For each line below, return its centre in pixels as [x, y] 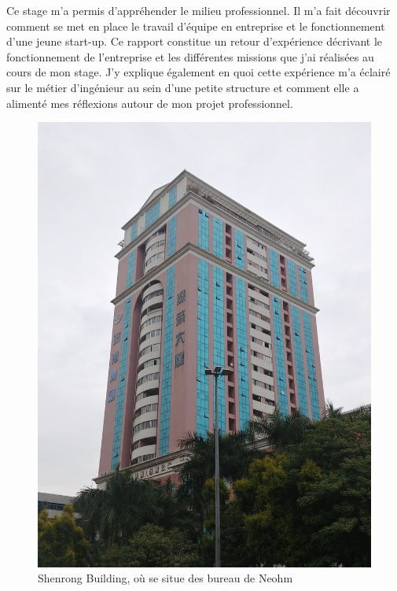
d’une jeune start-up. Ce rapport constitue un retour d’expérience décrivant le [195, 41]
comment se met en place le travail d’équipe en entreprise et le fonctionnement [196, 26]
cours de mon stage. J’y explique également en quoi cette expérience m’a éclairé [198, 72]
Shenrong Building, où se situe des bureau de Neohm [165, 578]
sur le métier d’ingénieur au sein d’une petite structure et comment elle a [183, 87]
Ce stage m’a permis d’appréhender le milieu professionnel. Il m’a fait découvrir [198, 10]
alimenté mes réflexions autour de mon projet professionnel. [150, 103]
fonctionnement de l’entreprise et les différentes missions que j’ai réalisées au [190, 56]
